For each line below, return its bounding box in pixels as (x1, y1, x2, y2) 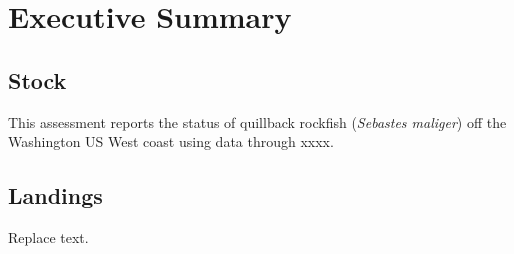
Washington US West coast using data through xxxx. (8, 131, 334, 152)
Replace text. (8, 226, 89, 247)
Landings (8, 180, 103, 211)
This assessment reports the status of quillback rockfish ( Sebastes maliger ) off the (8, 111, 507, 132)
